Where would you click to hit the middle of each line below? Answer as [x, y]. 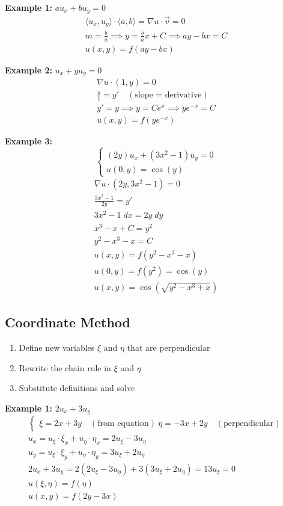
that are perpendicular [169, 347]
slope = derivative [168, 95]
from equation [123, 424]
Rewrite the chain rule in [65, 367]
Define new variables [57, 347]
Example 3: [29, 141]
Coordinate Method [68, 322]
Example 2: [29, 69]
